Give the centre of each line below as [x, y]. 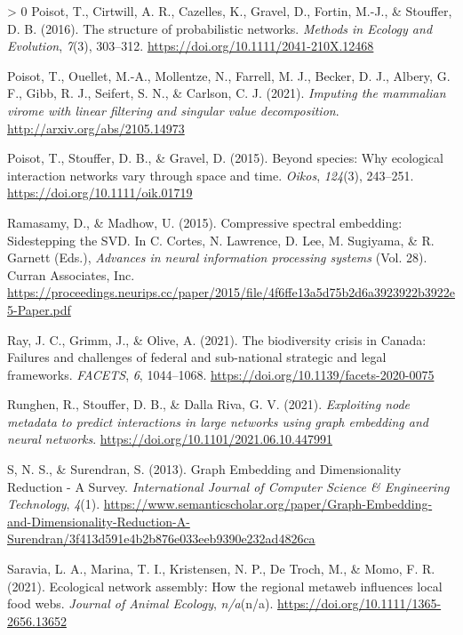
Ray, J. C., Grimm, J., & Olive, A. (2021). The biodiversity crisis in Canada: [217, 339]
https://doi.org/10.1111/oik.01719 [100, 193]
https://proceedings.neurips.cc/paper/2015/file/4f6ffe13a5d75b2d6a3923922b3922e [231, 292]
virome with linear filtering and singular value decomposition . [173, 110]
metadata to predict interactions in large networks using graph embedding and [218, 421]
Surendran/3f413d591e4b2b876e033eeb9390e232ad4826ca [161, 539]
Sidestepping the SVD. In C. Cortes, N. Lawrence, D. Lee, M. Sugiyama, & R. [221, 240]
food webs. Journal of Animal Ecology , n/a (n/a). [140, 603]
